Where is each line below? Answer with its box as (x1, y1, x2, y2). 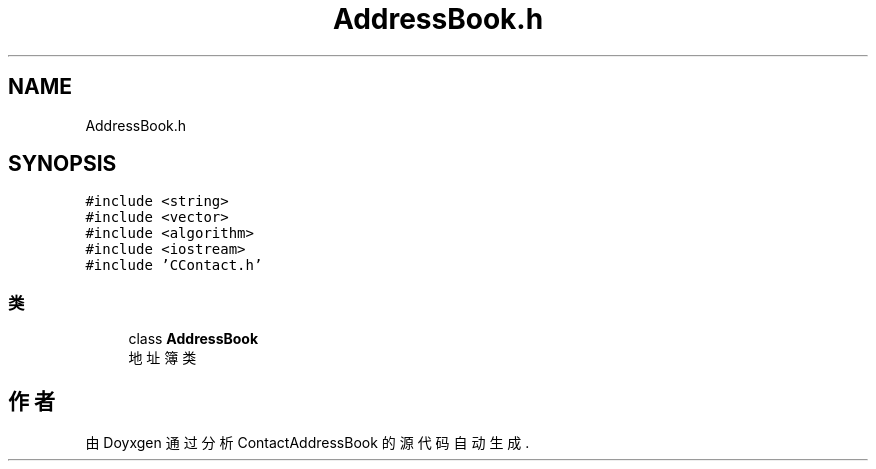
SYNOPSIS (8, 151, 117, 177)
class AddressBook (128, 330, 259, 348)
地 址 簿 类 (128, 349, 197, 367)
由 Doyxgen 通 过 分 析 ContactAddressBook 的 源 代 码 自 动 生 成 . (85, 434, 530, 452)
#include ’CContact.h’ (85, 257, 263, 274)
